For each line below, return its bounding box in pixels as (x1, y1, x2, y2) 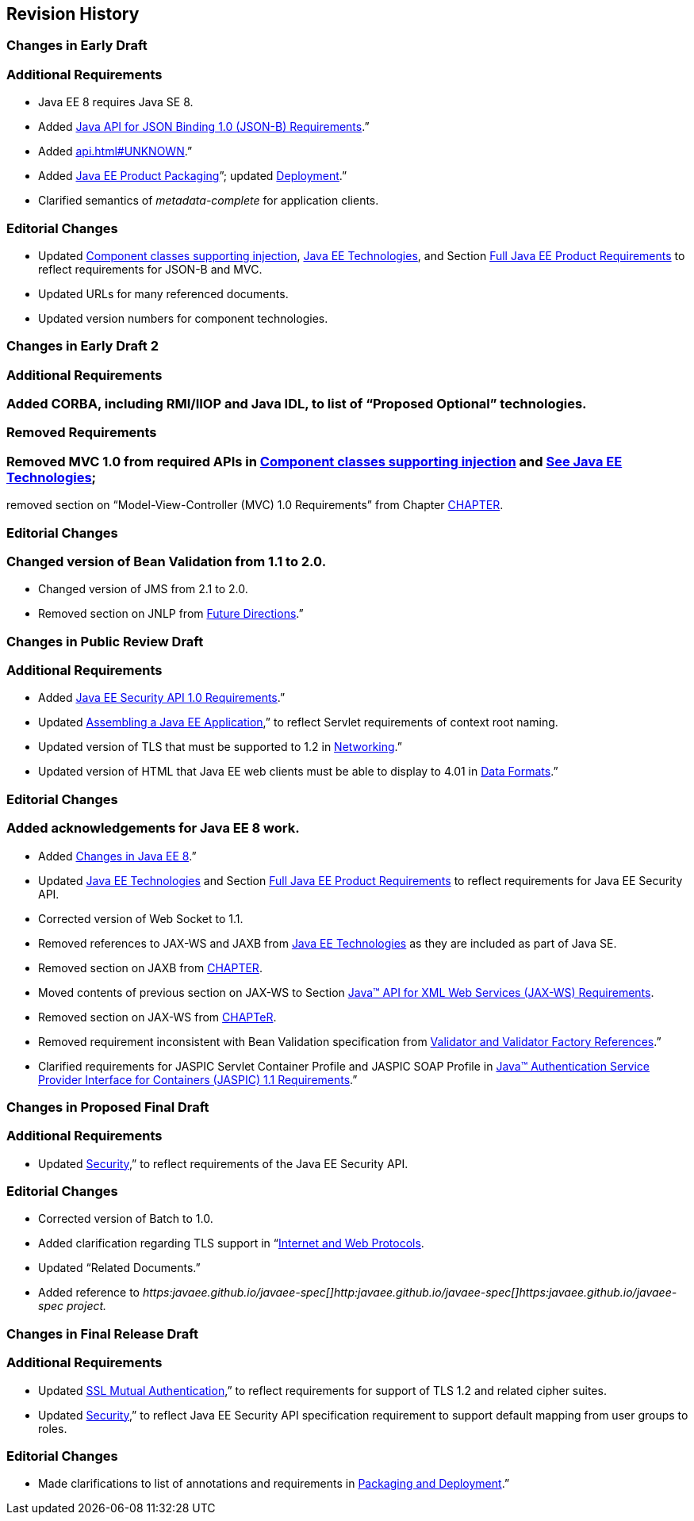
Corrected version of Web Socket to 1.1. (38, 911, 243, 925)
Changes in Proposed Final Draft (6, 1098, 209, 1115)
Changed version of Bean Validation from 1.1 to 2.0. (6, 553, 327, 569)
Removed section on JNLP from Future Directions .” (38, 607, 304, 621)
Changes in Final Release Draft (6, 1325, 199, 1342)
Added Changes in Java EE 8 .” (38, 849, 197, 863)
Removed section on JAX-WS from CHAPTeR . (38, 1010, 277, 1024)
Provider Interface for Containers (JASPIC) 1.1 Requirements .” (38, 1072, 358, 1086)
